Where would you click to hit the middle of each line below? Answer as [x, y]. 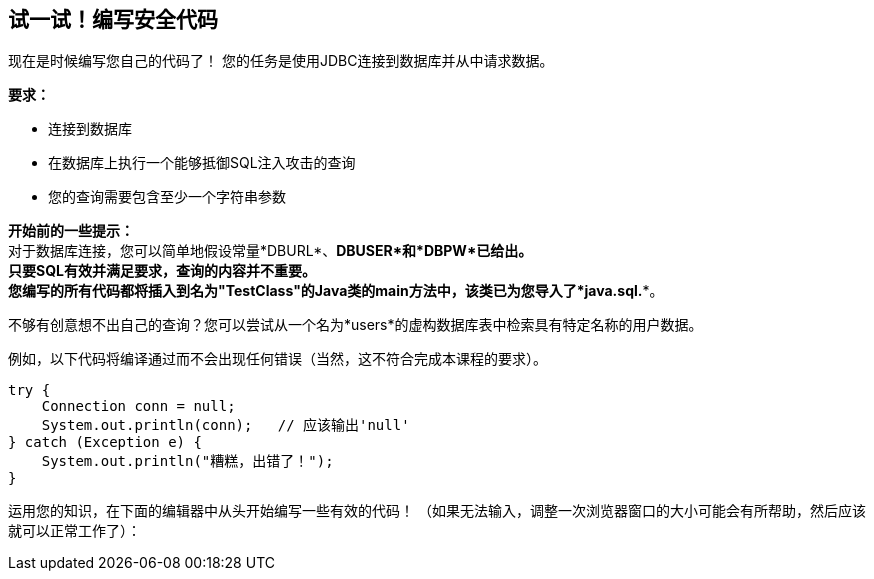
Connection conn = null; [138, 406]
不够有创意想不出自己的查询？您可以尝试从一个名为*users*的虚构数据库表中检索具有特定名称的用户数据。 [355, 325]
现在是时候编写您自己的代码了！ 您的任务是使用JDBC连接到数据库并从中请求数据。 [281, 61]
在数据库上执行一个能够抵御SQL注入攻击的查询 [202, 163]
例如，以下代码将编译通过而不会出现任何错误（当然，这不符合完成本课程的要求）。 [277, 359]
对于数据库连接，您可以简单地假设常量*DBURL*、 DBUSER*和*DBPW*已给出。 [270, 251]
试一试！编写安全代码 [113, 19]
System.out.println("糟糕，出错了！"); [187, 461]
